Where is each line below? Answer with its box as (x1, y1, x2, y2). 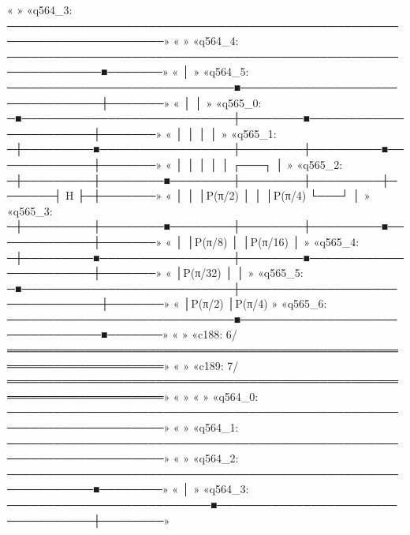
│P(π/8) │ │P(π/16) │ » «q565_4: (186, 233, 360, 249)
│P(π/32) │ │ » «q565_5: (175, 264, 304, 281)
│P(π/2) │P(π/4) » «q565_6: (183, 295, 327, 312)
